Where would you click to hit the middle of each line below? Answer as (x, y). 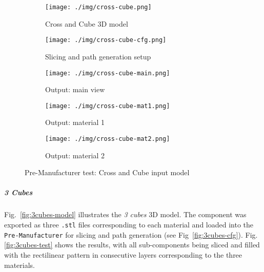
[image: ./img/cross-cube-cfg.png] (106, 40)
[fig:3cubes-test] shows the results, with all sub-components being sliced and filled (132, 245)
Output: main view (75, 89)
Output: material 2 (75, 155)
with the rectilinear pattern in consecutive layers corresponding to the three (123, 254)
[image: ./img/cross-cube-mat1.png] (108, 106)
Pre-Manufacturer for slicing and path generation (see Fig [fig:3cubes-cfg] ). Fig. (131, 234)
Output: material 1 (75, 122)
